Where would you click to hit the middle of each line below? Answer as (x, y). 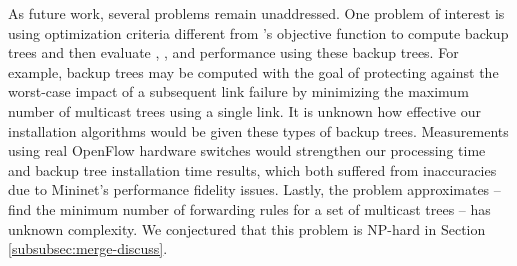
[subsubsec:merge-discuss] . (88, 248)
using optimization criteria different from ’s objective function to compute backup (258, 32)
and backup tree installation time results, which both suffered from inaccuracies (252, 169)
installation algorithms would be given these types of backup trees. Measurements (258, 130)
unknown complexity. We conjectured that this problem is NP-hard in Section (247, 228)
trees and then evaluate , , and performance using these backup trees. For (233, 52)
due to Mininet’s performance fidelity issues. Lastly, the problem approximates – (254, 189)
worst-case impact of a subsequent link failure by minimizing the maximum (238, 91)
